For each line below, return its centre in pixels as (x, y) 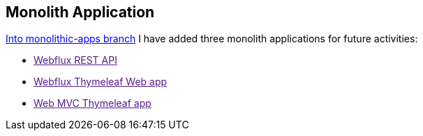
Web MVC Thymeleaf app (92, 103)
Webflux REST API (75, 60)
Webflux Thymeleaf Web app (101, 82)
